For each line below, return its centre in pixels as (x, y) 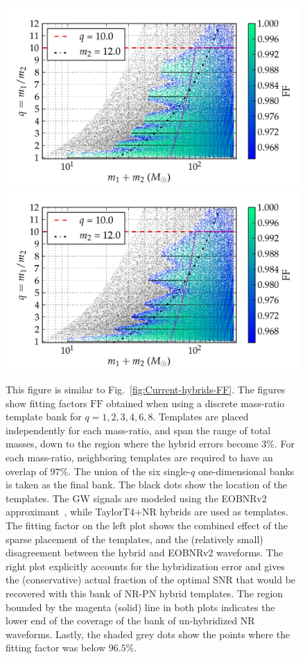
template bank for (44, 417)
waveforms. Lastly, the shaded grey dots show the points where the (148, 634)
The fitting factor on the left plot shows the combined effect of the (147, 525)
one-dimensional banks (246, 471)
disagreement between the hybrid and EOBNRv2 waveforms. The (145, 553)
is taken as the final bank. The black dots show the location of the (147, 485)
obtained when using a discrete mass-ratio (195, 403)
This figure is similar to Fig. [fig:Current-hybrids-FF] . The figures (146, 390)
